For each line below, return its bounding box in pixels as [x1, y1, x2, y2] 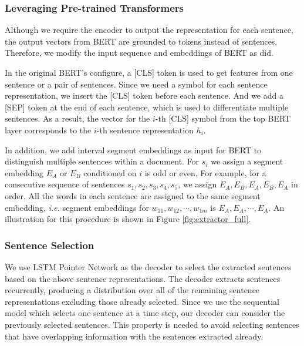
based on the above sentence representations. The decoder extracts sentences [5, 272, 281, 284]
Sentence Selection [5, 237, 94, 252]
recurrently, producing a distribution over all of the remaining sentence [5, 284, 260, 296]
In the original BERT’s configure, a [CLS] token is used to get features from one [5, 66, 293, 78]
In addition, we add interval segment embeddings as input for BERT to [5, 143, 262, 156]
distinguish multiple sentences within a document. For [5, 155, 200, 167]
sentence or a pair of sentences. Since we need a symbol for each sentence [5, 78, 268, 90]
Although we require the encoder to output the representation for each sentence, [5, 23, 293, 36]
